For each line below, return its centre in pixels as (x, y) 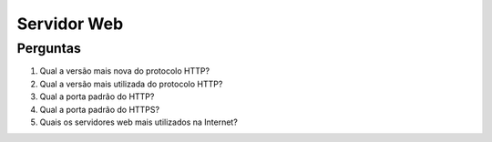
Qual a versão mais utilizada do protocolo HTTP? (131, 84)
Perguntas (49, 48)
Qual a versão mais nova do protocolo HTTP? (124, 71)
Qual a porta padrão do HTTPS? (99, 109)
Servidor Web (70, 24)
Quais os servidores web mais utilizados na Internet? (139, 122)
